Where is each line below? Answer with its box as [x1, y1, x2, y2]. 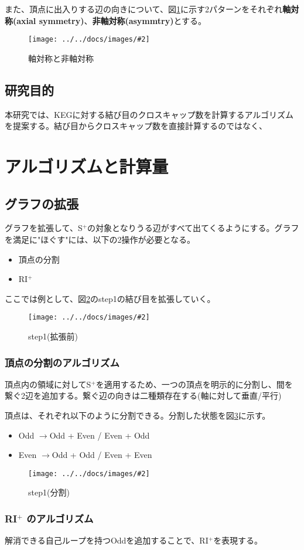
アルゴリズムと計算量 [5, 154, 169, 178]
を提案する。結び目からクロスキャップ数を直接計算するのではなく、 [5, 120, 267, 132]
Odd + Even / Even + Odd [49, 429, 150, 441]
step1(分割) [28, 486, 70, 498]
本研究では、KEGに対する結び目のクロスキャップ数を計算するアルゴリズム [5, 108, 293, 120]
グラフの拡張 [5, 194, 78, 212]
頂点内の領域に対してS [5, 378, 91, 390]
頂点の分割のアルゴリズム [5, 355, 119, 369]
